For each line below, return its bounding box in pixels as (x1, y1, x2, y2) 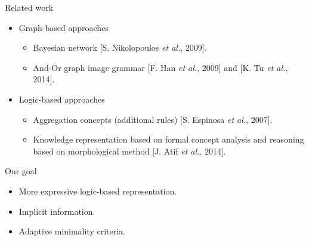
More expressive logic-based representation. (18, 184, 177, 197)
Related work (5, 1, 54, 13)
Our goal (5, 165, 37, 177)
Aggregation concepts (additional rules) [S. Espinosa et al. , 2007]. (33, 113, 273, 125)
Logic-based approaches (18, 92, 105, 105)
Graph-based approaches (18, 21, 109, 33)
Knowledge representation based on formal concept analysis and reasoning (33, 133, 304, 146)
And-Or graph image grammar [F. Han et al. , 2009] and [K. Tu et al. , (33, 61, 288, 73)
